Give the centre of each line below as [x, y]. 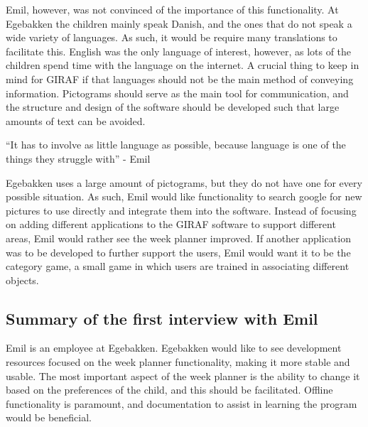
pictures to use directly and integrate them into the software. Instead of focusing [181, 210]
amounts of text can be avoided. [76, 120]
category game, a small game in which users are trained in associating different [178, 266]
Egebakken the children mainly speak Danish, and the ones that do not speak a [179, 23]
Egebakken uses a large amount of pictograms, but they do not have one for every [184, 182]
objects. [22, 280]
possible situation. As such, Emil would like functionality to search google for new [184, 196]
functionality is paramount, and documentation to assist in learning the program [182, 403]
